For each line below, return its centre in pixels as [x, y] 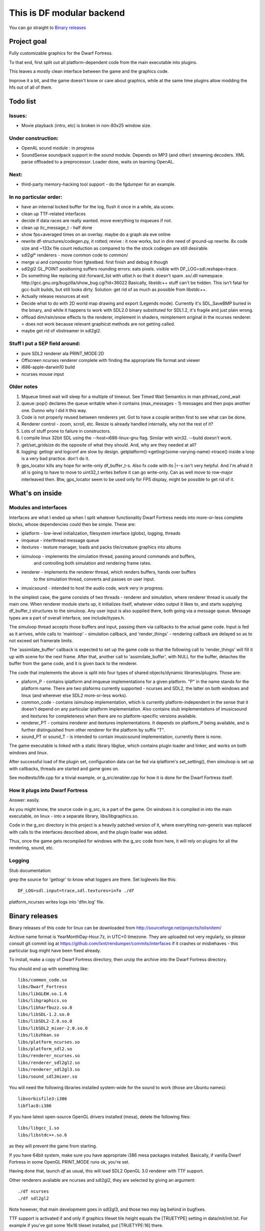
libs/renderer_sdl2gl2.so [49, 1063]
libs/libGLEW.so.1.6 [42, 994]
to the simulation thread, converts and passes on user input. [94, 579]
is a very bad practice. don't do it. [55, 458]
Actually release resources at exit [55, 296]
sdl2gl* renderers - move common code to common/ [75, 255]
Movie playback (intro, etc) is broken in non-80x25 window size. [86, 126]
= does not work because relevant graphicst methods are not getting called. [98, 324]
